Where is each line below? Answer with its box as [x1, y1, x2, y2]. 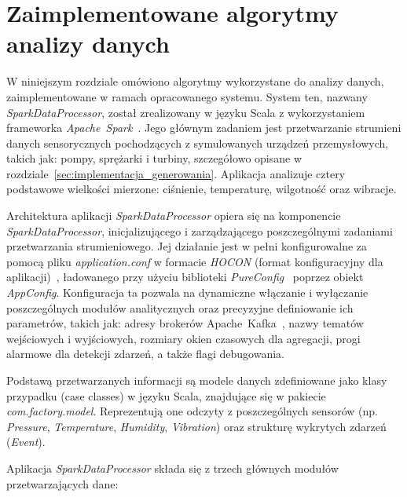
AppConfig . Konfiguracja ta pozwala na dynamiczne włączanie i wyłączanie [6, 284, 368, 301]
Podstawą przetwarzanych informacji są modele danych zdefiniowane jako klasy [6, 372, 387, 388]
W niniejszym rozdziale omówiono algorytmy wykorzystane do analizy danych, [6, 73, 384, 90]
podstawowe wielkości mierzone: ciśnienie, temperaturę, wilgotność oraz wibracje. [6, 181, 397, 197]
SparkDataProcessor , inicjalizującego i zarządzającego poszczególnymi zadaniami [6, 222, 393, 239]
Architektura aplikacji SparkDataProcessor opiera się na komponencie [6, 207, 341, 224]
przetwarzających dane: [6, 475, 119, 492]
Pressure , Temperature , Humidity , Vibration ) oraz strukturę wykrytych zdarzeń [6, 418, 387, 434]
